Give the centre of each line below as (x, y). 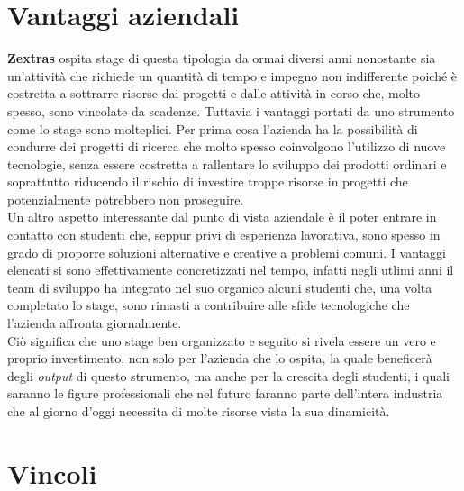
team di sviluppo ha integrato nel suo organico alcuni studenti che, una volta (220, 287)
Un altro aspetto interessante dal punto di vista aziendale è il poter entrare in (222, 217)
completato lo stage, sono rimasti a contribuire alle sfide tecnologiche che (209, 305)
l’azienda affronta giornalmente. (95, 323)
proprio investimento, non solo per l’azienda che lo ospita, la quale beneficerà (220, 358)
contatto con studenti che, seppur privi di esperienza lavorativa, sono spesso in (224, 235)
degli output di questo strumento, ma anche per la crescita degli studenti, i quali (228, 375)
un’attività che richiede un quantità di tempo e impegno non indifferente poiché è (232, 75)
